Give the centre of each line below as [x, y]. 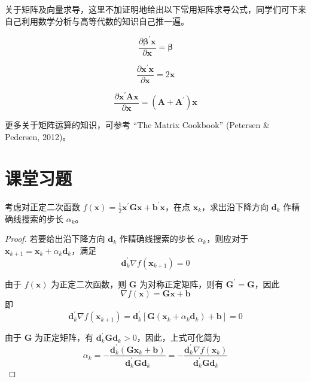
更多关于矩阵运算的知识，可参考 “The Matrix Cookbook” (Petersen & [137, 125]
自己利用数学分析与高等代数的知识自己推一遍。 [97, 21]
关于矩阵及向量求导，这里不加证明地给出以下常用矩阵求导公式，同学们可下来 [155, 9]
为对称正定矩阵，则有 [182, 284]
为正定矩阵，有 [64, 337]
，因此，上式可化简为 [179, 337]
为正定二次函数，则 [89, 284]
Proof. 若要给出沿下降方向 [55, 239]
